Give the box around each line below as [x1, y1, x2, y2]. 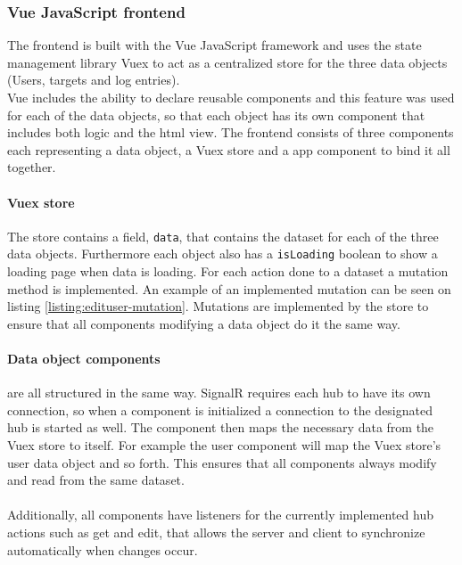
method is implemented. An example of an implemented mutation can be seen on [7, 279, 451, 298]
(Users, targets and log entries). [7, 70, 180, 89]
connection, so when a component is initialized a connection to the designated [7, 400, 433, 419]
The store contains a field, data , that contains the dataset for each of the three [7, 226, 439, 245]
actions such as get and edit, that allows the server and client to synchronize [7, 523, 425, 541]
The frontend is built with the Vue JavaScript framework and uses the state [7, 36, 422, 54]
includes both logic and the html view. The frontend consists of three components [7, 123, 454, 142]
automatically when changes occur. [7, 540, 198, 559]
